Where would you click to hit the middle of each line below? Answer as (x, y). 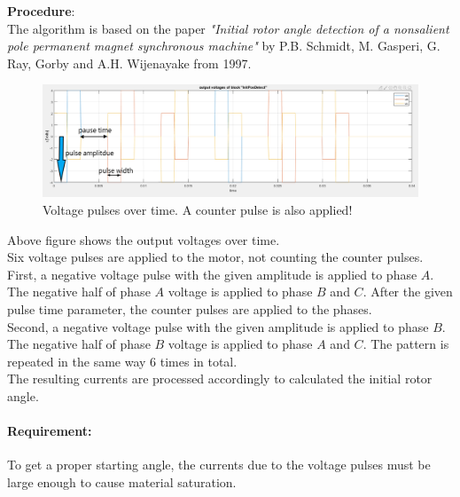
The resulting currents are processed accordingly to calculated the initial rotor (220, 379)
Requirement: (50, 431)
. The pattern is (406, 344)
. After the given (408, 292)
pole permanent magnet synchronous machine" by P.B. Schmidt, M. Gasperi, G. (224, 46)
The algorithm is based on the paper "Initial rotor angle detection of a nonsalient (228, 28)
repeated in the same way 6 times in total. (122, 361)
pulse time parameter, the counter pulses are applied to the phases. (190, 309)
